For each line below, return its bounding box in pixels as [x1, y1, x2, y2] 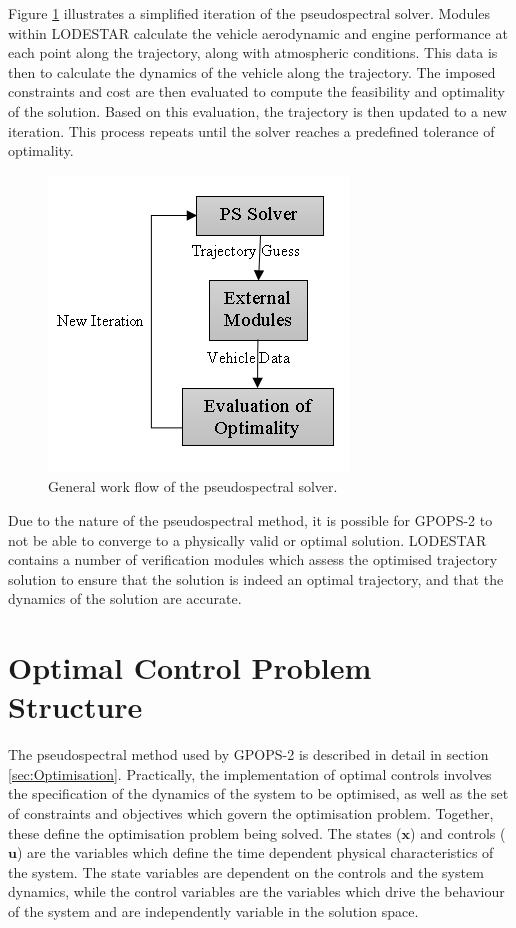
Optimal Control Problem [8, 647, 372, 688]
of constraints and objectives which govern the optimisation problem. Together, [8, 803, 494, 823]
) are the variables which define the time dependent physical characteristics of [16, 842, 494, 863]
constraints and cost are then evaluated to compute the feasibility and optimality [8, 81, 505, 102]
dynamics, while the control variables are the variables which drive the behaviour [8, 881, 505, 902]
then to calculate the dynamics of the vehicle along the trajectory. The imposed [8, 61, 496, 82]
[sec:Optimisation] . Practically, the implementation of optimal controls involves [8, 763, 492, 784]
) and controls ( [410, 822, 506, 843]
